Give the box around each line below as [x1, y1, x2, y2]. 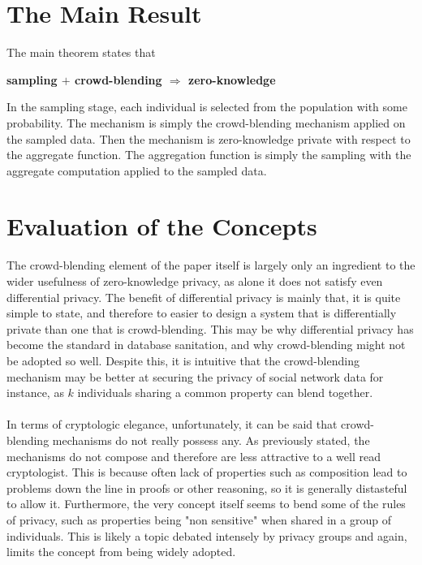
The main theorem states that [6, 44, 156, 61]
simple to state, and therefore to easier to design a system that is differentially [6, 304, 397, 321]
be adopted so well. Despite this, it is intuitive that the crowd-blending [6, 352, 360, 369]
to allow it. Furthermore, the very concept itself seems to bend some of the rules [6, 495, 406, 512]
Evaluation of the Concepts [6, 209, 317, 243]
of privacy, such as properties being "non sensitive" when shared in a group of [6, 511, 391, 528]
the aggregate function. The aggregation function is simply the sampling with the [6, 146, 411, 163]
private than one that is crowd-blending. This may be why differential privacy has [6, 320, 414, 337]
